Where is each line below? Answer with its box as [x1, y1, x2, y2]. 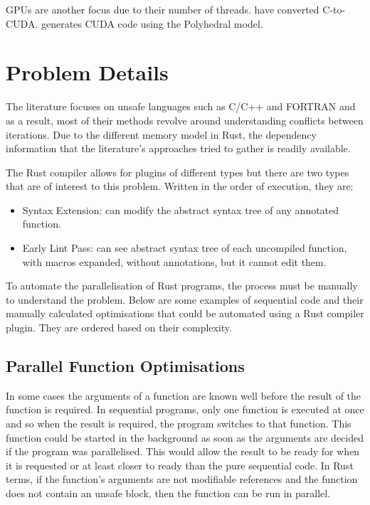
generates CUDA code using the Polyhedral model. [41, 16, 263, 31]
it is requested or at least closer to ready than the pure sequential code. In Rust [6, 457, 354, 472]
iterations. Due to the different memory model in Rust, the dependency [6, 127, 317, 142]
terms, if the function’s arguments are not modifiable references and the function [6, 472, 358, 487]
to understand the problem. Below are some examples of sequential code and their [6, 292, 364, 307]
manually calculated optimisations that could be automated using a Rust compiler [6, 306, 364, 321]
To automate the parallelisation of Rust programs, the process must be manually [6, 278, 358, 293]
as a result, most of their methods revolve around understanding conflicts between [6, 112, 364, 127]
